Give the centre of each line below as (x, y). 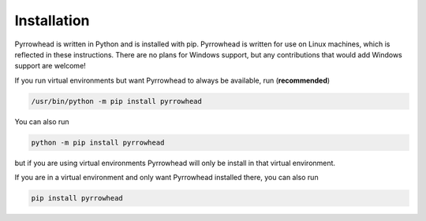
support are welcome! (50, 66)
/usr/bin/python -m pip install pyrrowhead (117, 101)
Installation (52, 20)
